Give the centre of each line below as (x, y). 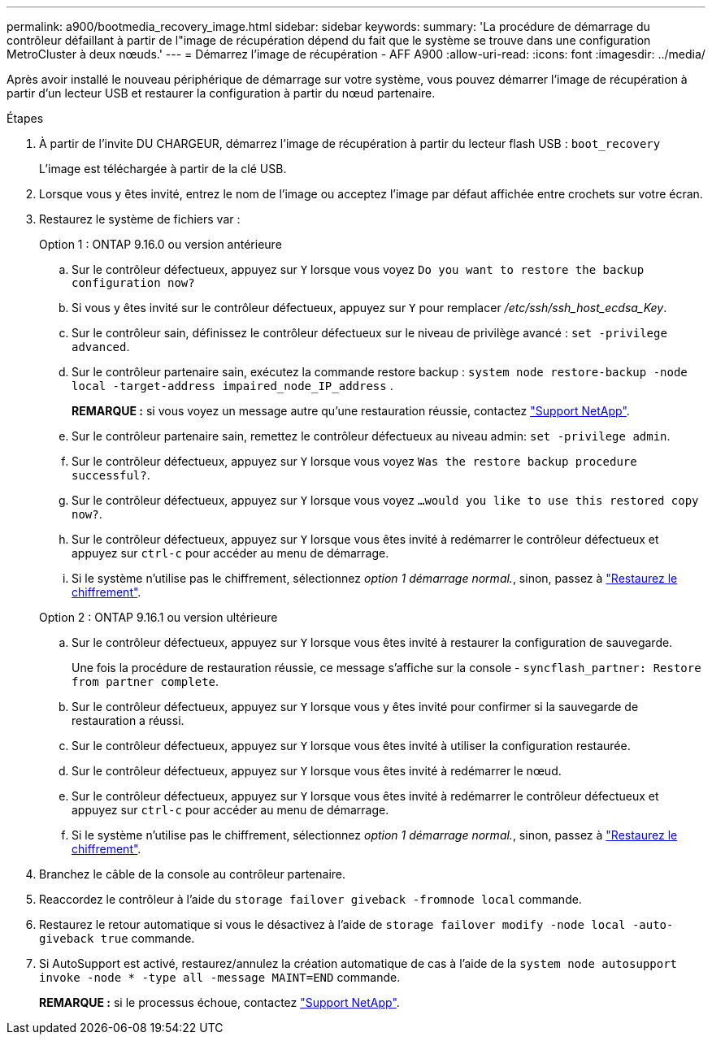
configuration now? (133, 283)
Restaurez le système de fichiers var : (140, 219)
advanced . (101, 347)
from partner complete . (145, 681)
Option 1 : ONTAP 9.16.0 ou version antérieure (161, 244)
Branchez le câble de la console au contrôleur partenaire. (193, 874)
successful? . (111, 475)
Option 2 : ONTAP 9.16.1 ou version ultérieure (158, 617)
